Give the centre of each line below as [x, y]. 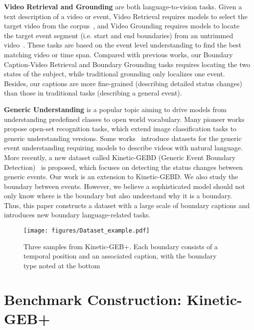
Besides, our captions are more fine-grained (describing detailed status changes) [123, 83]
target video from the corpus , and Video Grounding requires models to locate [122, 26]
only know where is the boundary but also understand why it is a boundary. [118, 196]
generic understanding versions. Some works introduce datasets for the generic [123, 138]
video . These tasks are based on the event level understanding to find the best [123, 45]
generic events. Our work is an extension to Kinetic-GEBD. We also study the [121, 177]
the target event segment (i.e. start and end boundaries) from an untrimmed [119, 35]
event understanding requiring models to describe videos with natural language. [123, 148]
